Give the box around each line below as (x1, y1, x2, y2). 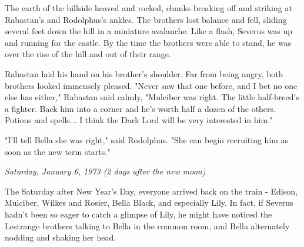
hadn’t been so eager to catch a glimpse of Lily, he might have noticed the (5, 208, 272, 220)
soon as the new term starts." (5, 145, 111, 157)
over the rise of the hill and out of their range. (5, 48, 171, 60)
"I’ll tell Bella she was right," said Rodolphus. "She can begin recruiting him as (5, 133, 289, 146)
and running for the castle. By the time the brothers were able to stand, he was (5, 36, 292, 48)
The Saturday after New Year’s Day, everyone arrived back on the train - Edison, (5, 185, 298, 197)
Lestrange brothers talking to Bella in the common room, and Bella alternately (5, 219, 290, 232)
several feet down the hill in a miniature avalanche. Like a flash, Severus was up (5, 25, 293, 37)
